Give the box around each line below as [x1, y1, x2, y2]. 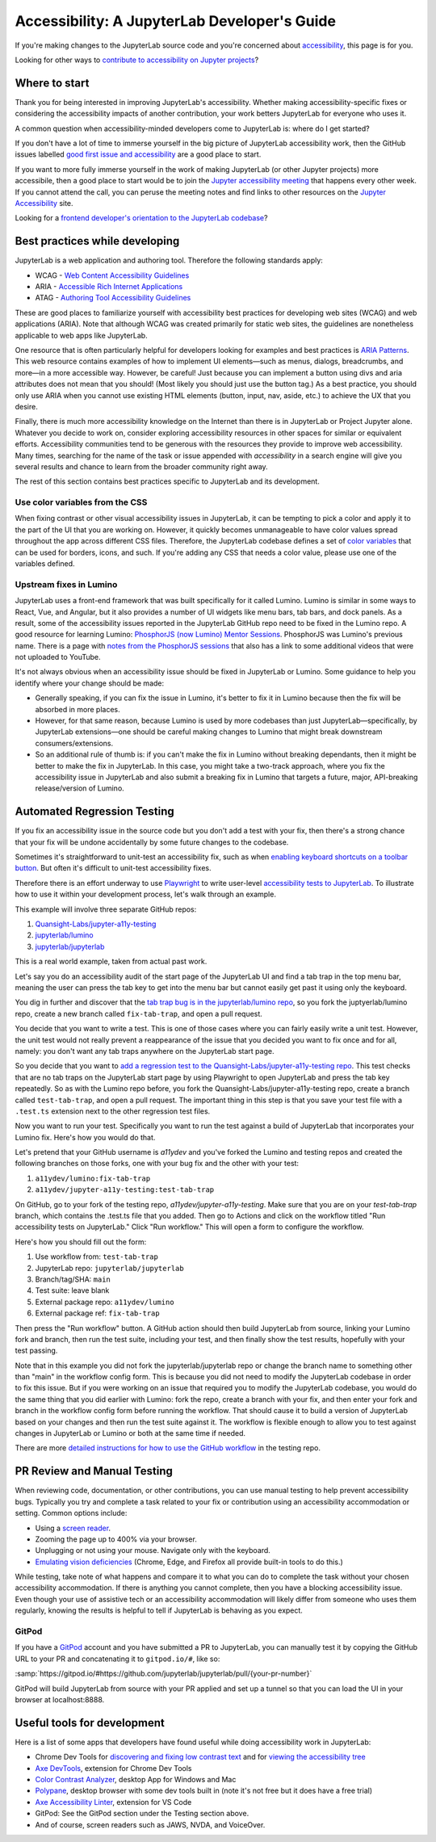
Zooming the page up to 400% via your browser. [35, 1534, 197, 1544]
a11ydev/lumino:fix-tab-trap [35, 1173, 151, 1183]
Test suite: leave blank [35, 1286, 110, 1295]
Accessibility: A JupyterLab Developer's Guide [15, 12, 337, 30]
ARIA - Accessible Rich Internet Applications [35, 282, 183, 292]
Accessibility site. [15, 198, 73, 208]
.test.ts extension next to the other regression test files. [15, 1106, 211, 1116]
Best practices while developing [15, 234, 180, 248]
